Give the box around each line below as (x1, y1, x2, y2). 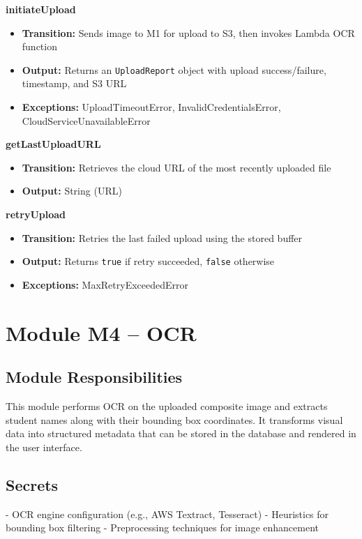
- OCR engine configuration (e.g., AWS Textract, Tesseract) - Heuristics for (6, 506, 329, 521)
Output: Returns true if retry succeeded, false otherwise (22, 254, 275, 268)
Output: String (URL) (22, 183, 122, 198)
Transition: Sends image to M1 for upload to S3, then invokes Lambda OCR (22, 25, 355, 40)
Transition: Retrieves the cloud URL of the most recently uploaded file (22, 160, 331, 174)
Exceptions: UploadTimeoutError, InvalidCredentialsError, (22, 100, 281, 114)
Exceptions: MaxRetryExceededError (22, 277, 188, 291)
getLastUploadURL (6, 137, 101, 151)
